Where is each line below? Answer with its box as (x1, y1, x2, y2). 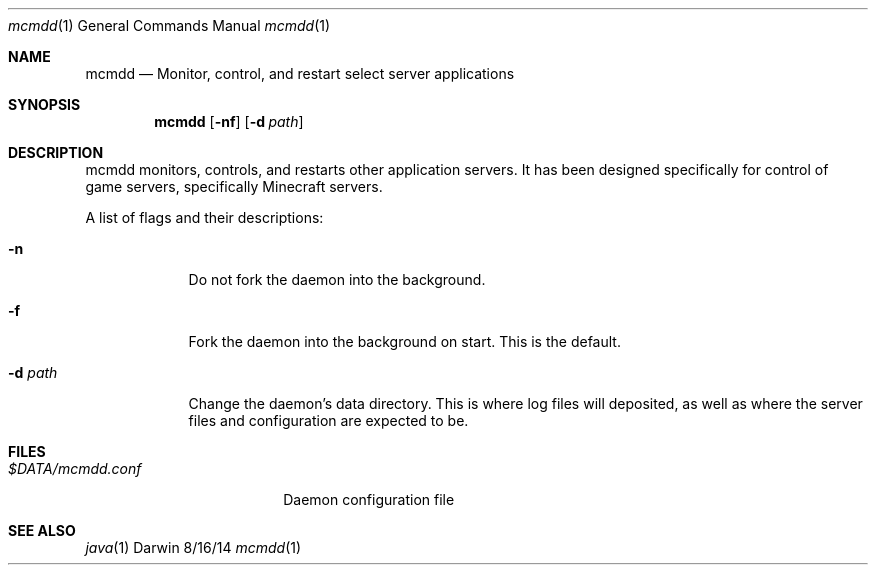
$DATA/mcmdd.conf (8, 460, 142, 477)
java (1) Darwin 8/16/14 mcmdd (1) (85, 539, 302, 556)
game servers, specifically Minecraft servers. (85, 178, 383, 195)
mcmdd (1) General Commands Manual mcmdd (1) (8, 17, 331, 34)
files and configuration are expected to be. (188, 412, 469, 429)
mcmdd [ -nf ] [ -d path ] (154, 113, 304, 130)
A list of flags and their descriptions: (85, 209, 324, 226)
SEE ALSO (8, 522, 76, 539)
